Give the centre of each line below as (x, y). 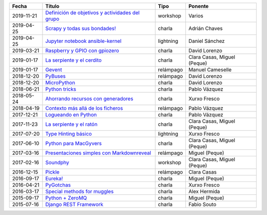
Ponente (199, 6)
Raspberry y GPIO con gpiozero (82, 51)
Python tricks (61, 89)
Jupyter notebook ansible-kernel (83, 41)
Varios (196, 16)
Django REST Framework (74, 204)
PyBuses (56, 76)
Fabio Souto (202, 204)
